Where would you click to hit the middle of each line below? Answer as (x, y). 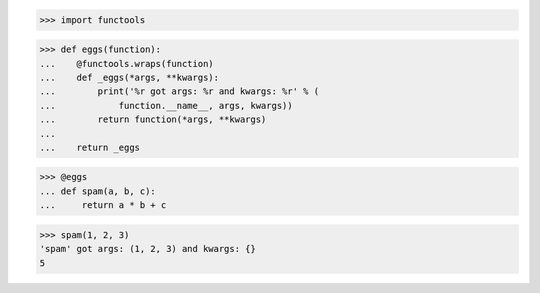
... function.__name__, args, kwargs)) (166, 105)
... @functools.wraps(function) (126, 63)
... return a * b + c (103, 205)
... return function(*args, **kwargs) (153, 119)
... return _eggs (89, 147)
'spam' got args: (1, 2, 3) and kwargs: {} (148, 249)
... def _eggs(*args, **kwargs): (129, 77)
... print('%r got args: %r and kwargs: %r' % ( (179, 91)
